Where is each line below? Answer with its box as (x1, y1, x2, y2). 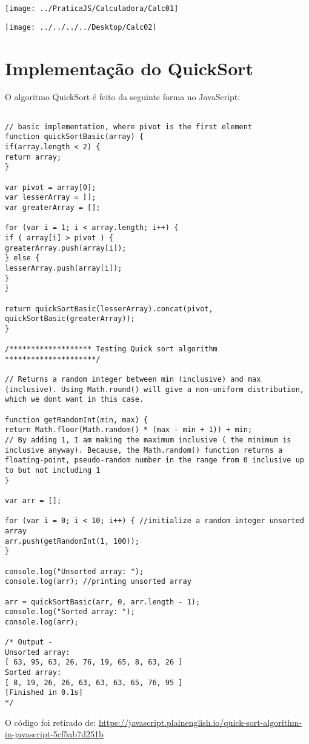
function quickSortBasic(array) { (5, 132, 144, 141)
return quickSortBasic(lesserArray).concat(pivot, (5, 304, 213, 313)
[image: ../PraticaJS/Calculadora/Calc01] (5, 4, 179, 13)
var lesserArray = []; (5, 193, 96, 202)
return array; (5, 152, 62, 161)
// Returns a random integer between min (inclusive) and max (5, 375, 261, 384)
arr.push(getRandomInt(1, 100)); (5, 536, 139, 546)
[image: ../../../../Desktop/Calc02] (5, 22, 157, 32)
